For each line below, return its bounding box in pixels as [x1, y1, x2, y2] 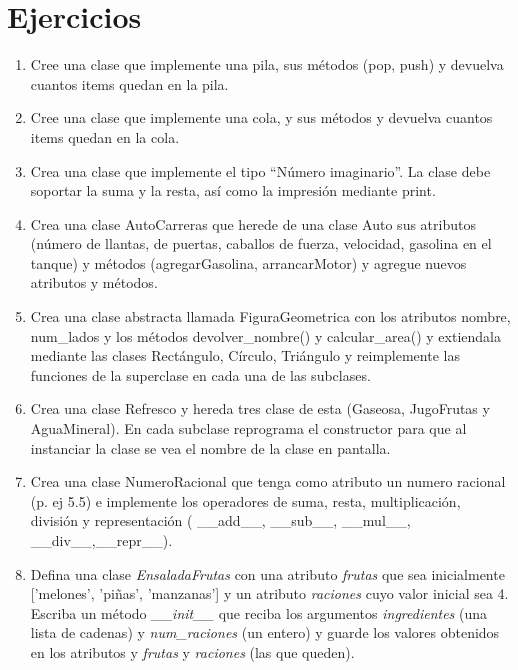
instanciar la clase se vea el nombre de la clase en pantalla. [30, 437, 391, 458]
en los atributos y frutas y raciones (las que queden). [30, 641, 355, 662]
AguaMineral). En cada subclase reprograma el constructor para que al [30, 418, 467, 439]
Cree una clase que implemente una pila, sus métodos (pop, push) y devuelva [30, 54, 504, 75]
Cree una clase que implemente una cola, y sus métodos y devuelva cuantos [30, 107, 493, 128]
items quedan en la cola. [30, 126, 180, 147]
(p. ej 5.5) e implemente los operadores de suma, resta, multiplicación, [30, 490, 461, 511]
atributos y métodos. [30, 272, 158, 293]
